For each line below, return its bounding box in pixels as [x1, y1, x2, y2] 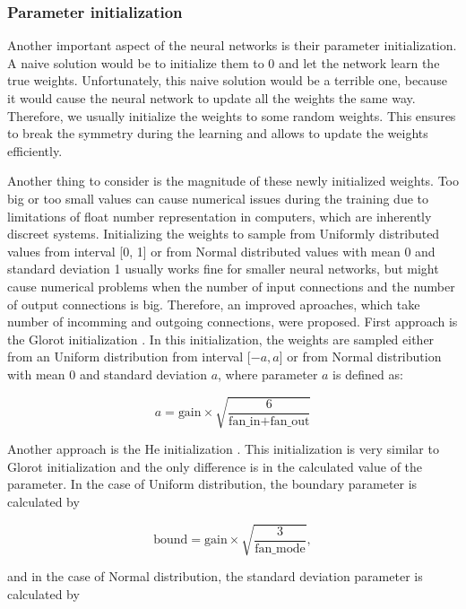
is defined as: [332, 364, 403, 383]
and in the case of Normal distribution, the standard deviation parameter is [7, 566, 423, 585]
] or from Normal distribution [279, 347, 442, 366]
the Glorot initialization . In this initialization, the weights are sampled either [7, 329, 435, 348]
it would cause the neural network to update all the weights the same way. [7, 89, 416, 107]
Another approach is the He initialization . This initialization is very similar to [7, 439, 439, 458]
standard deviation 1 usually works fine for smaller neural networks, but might [7, 259, 439, 278]
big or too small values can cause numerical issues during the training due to [7, 188, 428, 207]
